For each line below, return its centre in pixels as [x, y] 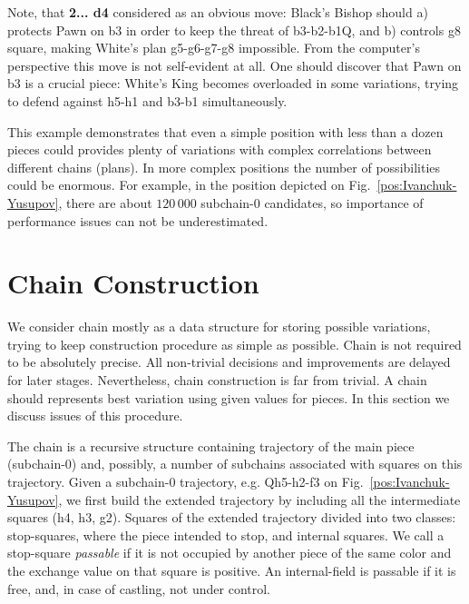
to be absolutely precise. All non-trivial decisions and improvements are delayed [229, 362]
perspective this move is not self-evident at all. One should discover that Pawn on [234, 65]
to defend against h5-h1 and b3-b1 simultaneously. [147, 100]
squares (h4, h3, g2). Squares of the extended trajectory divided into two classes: [232, 517]
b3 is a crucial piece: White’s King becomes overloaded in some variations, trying [233, 83]
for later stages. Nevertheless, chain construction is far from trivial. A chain [217, 380]
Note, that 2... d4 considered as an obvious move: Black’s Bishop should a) [218, 12]
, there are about [105, 202]
